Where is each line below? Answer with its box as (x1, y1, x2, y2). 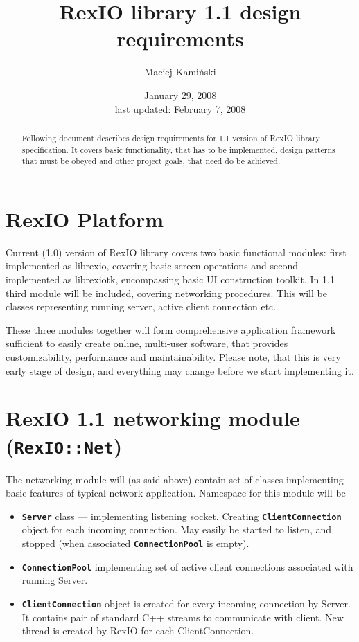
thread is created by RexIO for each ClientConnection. (21, 623, 254, 638)
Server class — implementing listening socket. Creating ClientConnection (21, 508, 342, 523)
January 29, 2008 (143, 87, 217, 102)
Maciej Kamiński (144, 64, 216, 79)
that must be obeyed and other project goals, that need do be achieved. (21, 155, 281, 167)
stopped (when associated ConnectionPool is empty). (21, 536, 249, 551)
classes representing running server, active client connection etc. (6, 299, 277, 314)
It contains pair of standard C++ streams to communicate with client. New (21, 609, 344, 624)
